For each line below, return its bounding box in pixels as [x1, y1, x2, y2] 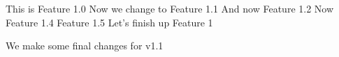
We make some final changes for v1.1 [6, 38, 164, 53]
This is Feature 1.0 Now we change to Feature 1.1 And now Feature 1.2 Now [6, 1, 334, 15]
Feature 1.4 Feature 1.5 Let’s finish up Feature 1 [6, 15, 213, 29]
